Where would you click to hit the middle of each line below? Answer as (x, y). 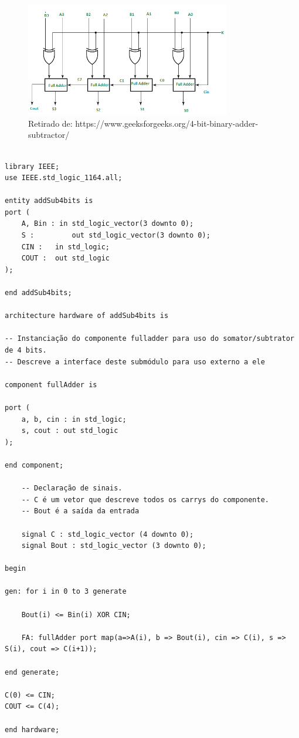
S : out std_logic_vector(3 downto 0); (116, 236)
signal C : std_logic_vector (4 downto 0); (108, 534)
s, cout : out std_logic (70, 431)
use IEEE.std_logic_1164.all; (64, 178)
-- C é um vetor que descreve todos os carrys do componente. (145, 500)
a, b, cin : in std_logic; (74, 419)
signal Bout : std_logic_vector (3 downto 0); (114, 546)
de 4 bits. (26, 350)
